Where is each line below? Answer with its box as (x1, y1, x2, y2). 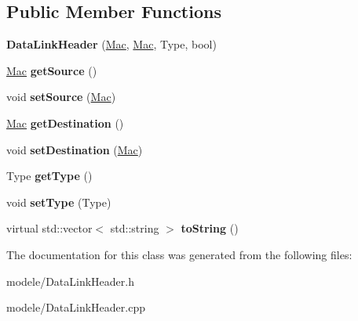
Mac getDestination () (6, 114, 124, 131)
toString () (181, 220, 239, 236)
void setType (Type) (6, 193, 111, 210)
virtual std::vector (6, 220, 93, 236)
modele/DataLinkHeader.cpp (6, 299, 146, 316)
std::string (110, 220, 159, 236)
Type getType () (6, 168, 93, 184)
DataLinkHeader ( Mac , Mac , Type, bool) (6, 36, 217, 52)
